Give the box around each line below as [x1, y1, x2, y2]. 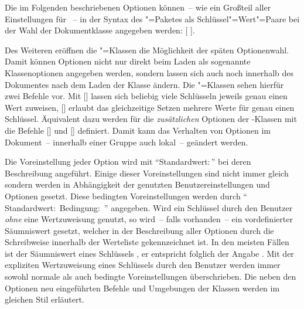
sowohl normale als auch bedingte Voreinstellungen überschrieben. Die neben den [5, 270, 296, 283]
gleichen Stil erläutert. [5, 293, 84, 305]
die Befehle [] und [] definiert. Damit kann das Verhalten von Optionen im [5, 124, 271, 136]
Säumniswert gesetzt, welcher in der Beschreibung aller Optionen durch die [5, 224, 274, 236]
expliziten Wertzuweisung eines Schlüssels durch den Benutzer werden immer [5, 259, 281, 271]
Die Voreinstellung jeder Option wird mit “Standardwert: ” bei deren [5, 155, 251, 168]
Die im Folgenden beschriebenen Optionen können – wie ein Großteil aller [5, 1, 271, 13]
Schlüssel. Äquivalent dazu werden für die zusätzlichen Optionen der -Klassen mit [5, 113, 297, 125]
